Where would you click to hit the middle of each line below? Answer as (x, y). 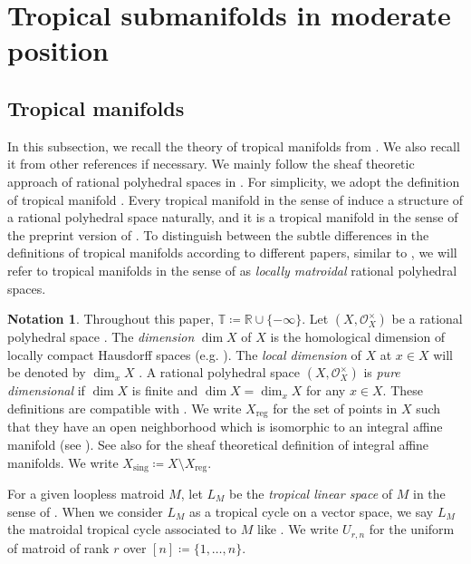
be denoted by (47, 372)
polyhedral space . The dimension (101, 337)
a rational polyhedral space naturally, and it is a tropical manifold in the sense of (233, 217)
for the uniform (412, 529)
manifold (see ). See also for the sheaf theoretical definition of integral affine (218, 444)
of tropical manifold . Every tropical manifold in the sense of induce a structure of (235, 199)
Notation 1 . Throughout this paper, (111, 319)
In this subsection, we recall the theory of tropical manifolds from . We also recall (234, 146)
